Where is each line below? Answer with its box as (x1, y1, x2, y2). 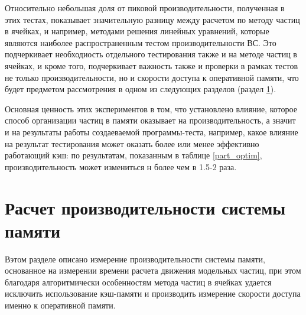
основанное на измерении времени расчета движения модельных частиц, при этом (5, 264, 301, 277)
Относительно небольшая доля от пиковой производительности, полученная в (5, 2, 285, 14)
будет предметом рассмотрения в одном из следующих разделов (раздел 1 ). (5, 83, 276, 95)
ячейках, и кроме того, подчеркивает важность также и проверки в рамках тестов (5, 59, 298, 72)
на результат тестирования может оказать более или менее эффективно (5, 137, 259, 150)
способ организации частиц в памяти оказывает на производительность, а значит (5, 114, 296, 126)
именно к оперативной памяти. (5, 299, 116, 311)
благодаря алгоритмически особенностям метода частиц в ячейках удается (5, 275, 272, 288)
